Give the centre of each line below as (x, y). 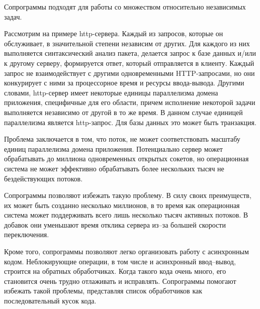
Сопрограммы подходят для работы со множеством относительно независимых (125, 7)
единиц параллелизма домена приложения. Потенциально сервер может (113, 148)
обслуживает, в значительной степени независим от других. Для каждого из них (127, 43)
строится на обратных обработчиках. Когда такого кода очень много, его (115, 271)
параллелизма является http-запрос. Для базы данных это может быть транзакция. (130, 122)
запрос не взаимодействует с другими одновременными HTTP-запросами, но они (129, 73)
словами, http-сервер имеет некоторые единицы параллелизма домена (111, 92)
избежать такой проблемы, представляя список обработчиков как (103, 291)
